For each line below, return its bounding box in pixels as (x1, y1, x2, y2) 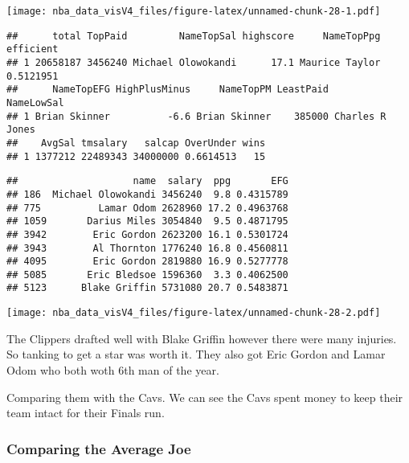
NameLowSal (6, 96, 64, 109)
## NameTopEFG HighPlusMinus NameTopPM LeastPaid (6, 84, 329, 96)
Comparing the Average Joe (6, 438, 191, 458)
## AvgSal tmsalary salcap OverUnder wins (6, 137, 266, 149)
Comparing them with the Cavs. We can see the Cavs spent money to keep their (6, 388, 403, 405)
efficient (6, 43, 59, 55)
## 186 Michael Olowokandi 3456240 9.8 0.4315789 (6, 188, 288, 200)
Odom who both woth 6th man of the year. (6, 361, 219, 378)
